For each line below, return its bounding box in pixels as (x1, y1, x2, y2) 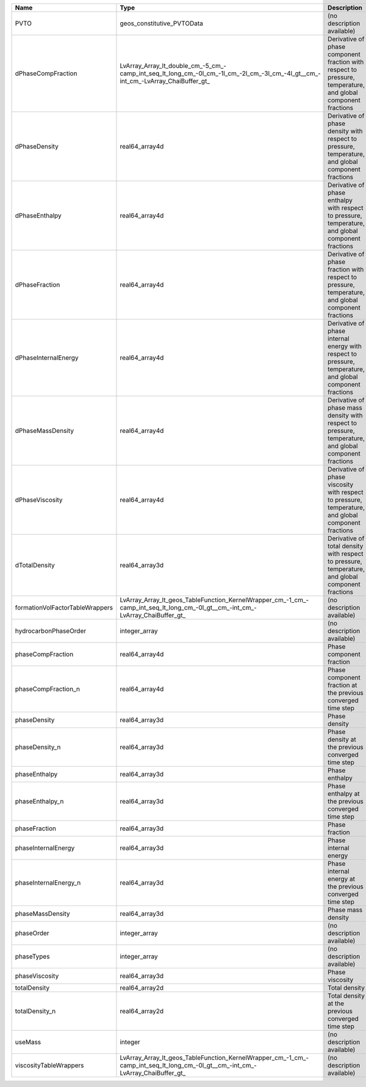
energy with (327, 342, 362, 350)
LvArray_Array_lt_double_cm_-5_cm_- (120, 62, 227, 70)
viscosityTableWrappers (15, 1061, 85, 1069)
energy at (327, 875, 355, 883)
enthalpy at (327, 789, 360, 798)
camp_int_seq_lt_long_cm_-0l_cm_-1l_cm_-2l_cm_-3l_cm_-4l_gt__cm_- (120, 69, 321, 78)
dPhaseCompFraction (15, 69, 77, 78)
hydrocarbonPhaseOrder (15, 627, 87, 635)
